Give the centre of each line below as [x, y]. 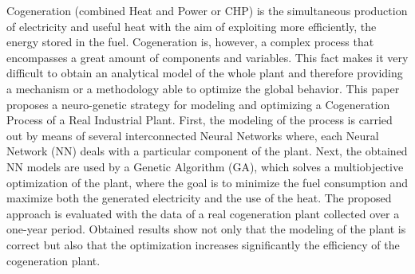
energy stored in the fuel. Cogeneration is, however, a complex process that [190, 42]
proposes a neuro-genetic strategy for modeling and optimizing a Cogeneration [198, 104]
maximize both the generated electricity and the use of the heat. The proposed [199, 198]
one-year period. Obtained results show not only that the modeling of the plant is [206, 229]
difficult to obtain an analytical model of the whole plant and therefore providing [205, 73]
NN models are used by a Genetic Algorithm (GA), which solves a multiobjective [205, 166]
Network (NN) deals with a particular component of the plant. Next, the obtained [207, 151]
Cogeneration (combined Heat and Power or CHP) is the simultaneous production [207, 10]
